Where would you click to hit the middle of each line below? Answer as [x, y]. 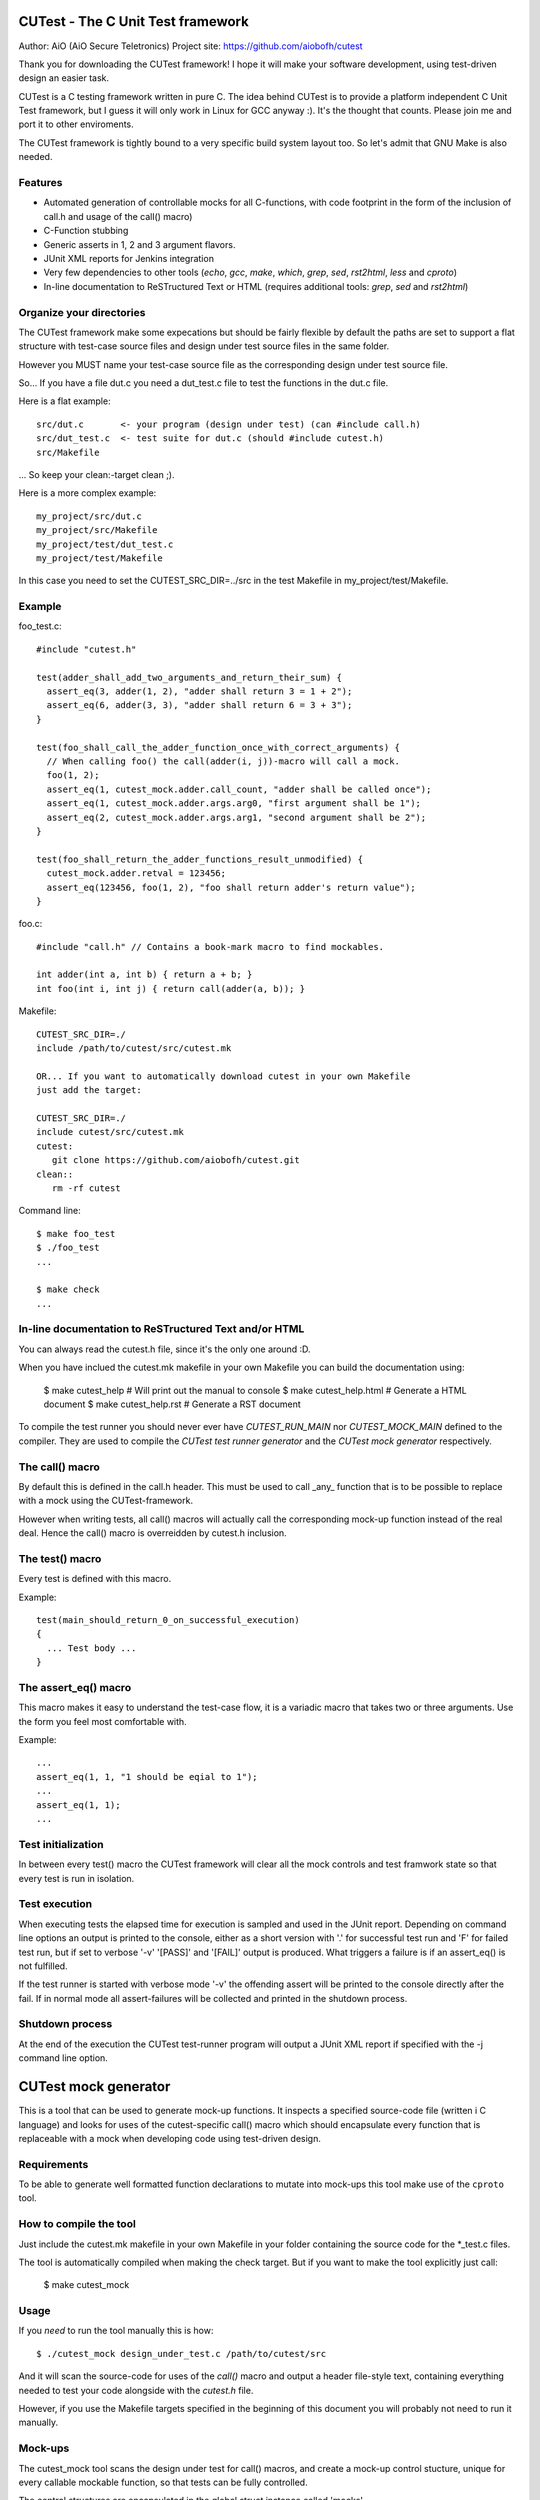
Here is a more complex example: [87, 493]
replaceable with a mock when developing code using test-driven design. [170, 2138]
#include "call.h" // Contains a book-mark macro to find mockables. [210, 946]
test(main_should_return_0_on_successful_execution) [168, 1620]
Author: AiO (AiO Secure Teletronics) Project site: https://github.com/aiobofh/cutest [191, 46]
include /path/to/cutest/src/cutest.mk [134, 1048]
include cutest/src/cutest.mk [110, 1132]
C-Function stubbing [86, 231]
